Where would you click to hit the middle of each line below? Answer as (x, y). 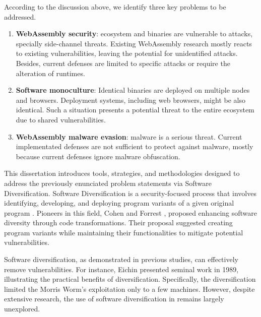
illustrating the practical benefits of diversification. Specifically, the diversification (130, 279)
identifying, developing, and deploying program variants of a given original (119, 203)
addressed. (20, 16)
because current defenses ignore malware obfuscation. (98, 156)
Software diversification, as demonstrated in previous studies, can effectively (121, 259)
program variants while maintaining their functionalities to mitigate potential (124, 232)
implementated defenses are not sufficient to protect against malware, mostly (135, 146)
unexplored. (22, 309)
